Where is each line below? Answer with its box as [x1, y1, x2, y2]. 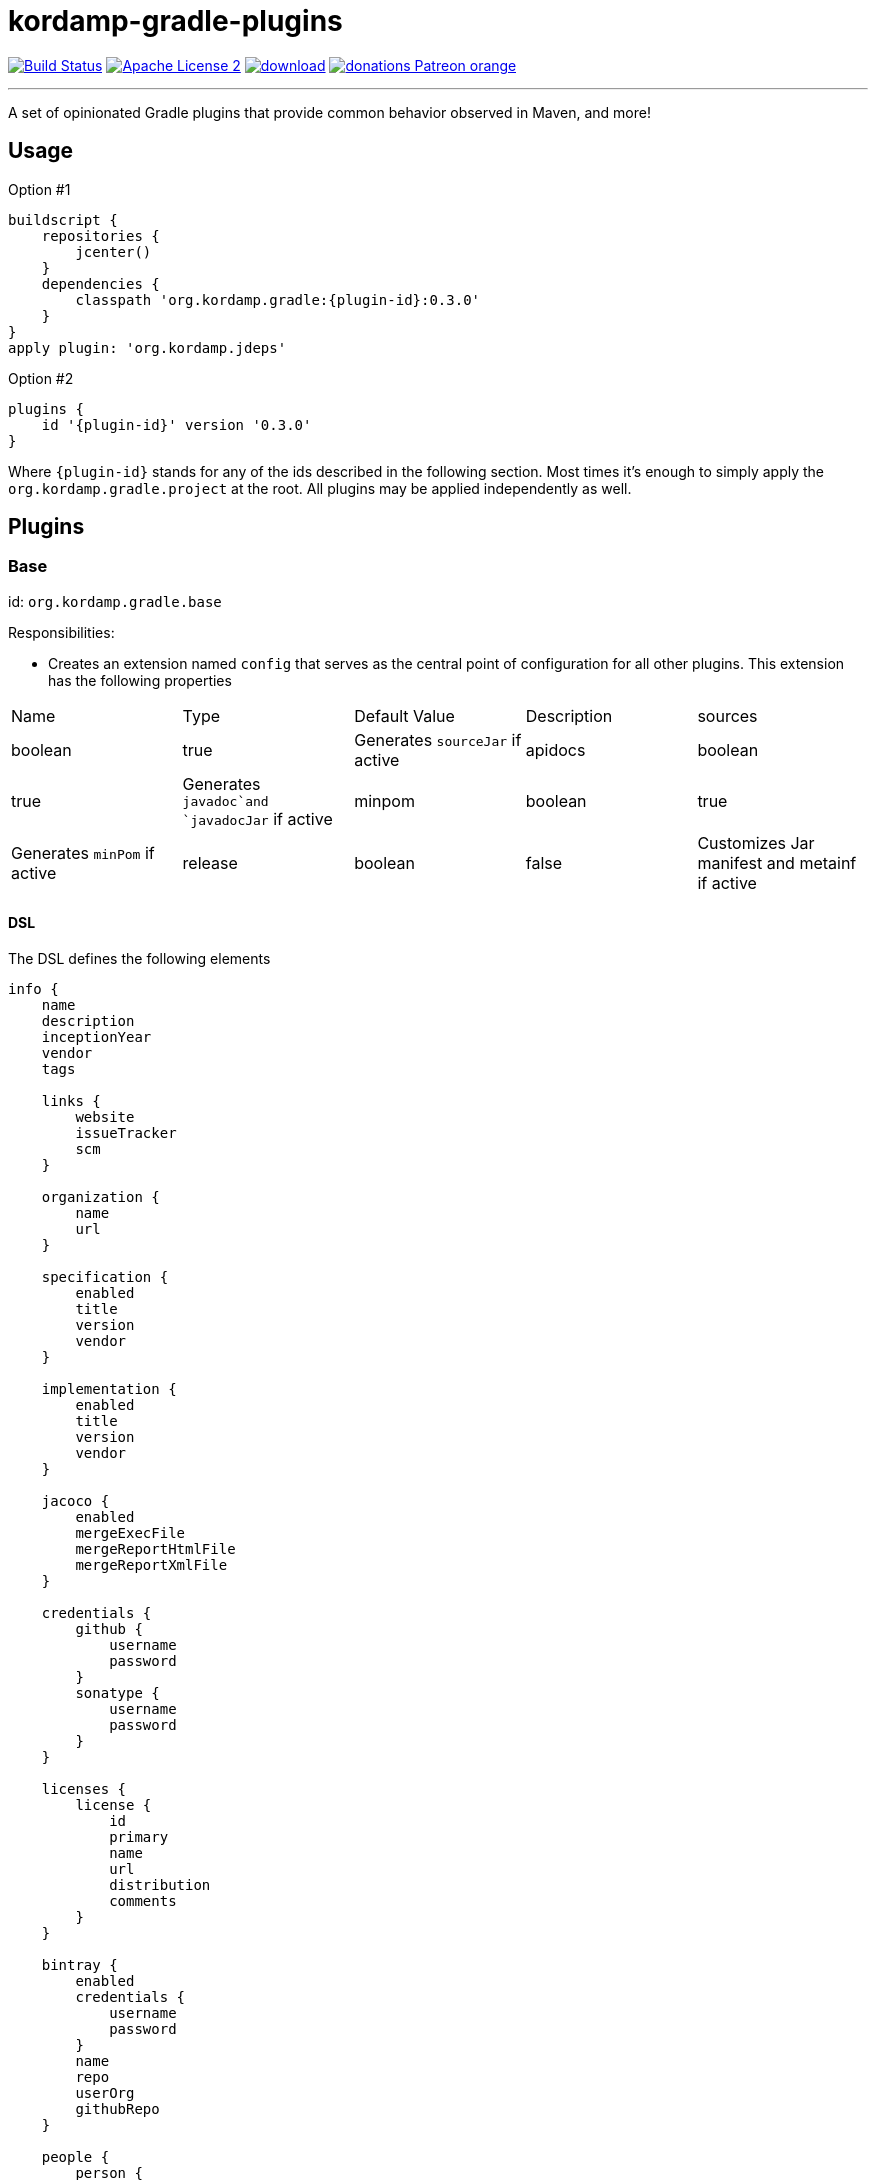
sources [697, 705, 758, 726]
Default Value [354, 705, 455, 726]
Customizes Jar [697, 832, 815, 853]
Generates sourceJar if [354, 729, 522, 750]
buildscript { [8, 211, 118, 228]
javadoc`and [182, 793, 269, 809]
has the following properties [48, 671, 232, 689]
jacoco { [41, 1493, 110, 1510]
